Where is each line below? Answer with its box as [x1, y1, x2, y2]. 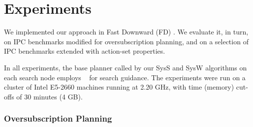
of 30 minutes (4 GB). [16, 91, 83, 101]
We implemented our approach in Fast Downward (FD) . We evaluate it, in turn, [4, 27, 249, 37]
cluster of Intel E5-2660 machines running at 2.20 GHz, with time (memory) [4, 82, 234, 92]
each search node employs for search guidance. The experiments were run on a [4, 72, 246, 82]
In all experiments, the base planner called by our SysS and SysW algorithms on [4, 62, 247, 72]
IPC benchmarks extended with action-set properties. [4, 46, 165, 56]
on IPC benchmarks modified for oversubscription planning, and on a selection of [4, 36, 249, 46]
